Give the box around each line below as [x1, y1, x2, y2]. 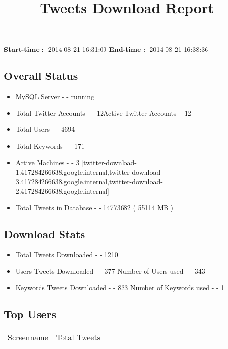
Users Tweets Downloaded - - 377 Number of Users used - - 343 [15, 266, 205, 276]
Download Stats [4, 226, 85, 241]
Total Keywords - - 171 [15, 140, 85, 150]
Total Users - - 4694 [15, 124, 75, 134]
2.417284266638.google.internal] [15, 186, 109, 196]
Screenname [8, 331, 48, 343]
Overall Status [4, 68, 78, 83]
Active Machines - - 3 [15, 157, 80, 167]
